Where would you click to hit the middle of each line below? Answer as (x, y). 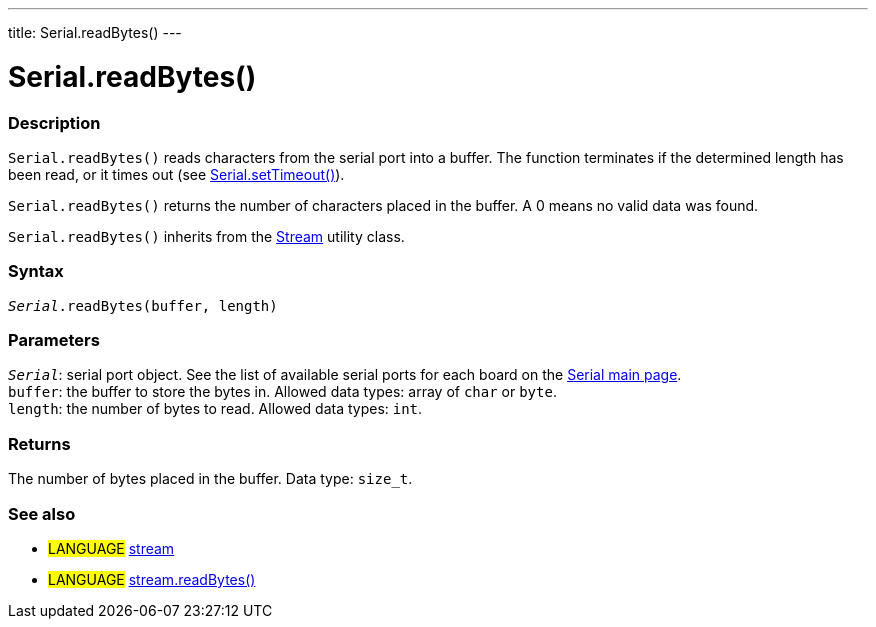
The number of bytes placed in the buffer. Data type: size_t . (210, 479)
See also (42, 513)
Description (54, 122)
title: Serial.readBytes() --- (95, 32)
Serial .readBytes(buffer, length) (143, 305)
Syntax (36, 271)
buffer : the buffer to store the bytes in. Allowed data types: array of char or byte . (282, 392)
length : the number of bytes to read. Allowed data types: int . (215, 409)
